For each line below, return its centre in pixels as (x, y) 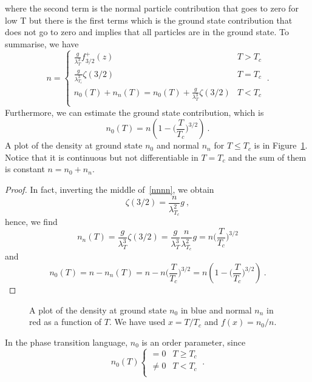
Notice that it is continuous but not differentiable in (102, 157)
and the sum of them (267, 157)
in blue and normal (216, 310)
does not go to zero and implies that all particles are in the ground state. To (147, 32)
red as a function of (66, 322)
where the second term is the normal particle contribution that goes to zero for (152, 8)
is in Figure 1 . (281, 145)
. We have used (137, 322)
